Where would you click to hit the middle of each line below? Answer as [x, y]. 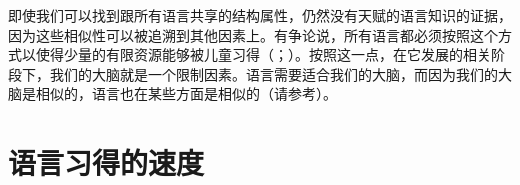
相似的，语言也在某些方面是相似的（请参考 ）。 [186, 93]
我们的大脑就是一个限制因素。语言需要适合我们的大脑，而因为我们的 [273, 73]
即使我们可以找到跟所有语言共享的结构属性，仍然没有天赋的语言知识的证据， [260, 15]
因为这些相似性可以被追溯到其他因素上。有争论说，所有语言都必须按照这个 [253, 34]
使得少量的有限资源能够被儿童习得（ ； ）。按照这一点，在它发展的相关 [263, 54]
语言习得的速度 [106, 162]
